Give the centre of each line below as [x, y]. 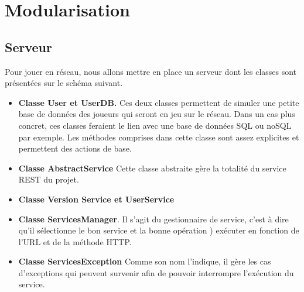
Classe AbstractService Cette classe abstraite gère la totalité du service [152, 168]
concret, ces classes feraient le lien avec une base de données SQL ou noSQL [155, 125]
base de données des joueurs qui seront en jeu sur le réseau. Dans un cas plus [157, 114]
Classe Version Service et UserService [96, 199]
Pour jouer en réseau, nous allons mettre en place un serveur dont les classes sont [151, 71]
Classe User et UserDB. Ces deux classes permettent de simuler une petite [159, 102]
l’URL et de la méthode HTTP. [75, 241]
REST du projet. [49, 179]
